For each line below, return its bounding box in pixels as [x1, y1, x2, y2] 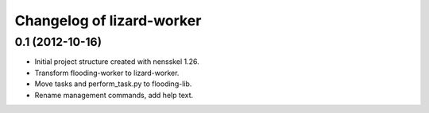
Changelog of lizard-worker [14, 12, 202, 29]
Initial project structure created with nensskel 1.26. [34, 57, 199, 66]
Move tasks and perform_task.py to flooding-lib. [34, 79, 192, 89]
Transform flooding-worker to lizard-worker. [34, 68, 180, 77]
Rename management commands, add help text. [34, 90, 194, 100]
